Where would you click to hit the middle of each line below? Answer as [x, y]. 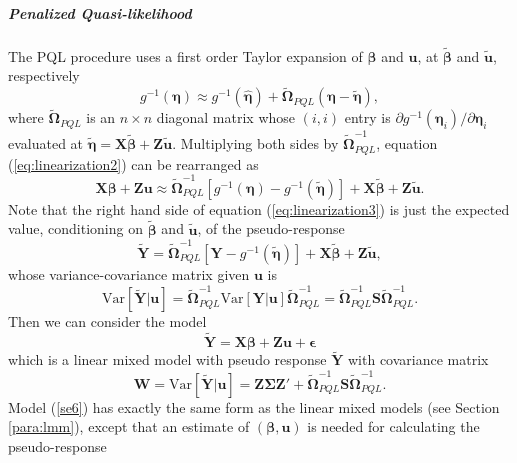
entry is [367, 117]
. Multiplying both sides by [255, 143]
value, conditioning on [75, 228]
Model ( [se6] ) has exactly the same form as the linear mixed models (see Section [254, 406]
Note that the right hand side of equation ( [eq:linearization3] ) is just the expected [259, 208]
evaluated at [46, 143]
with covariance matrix [418, 359]
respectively [44, 75]
